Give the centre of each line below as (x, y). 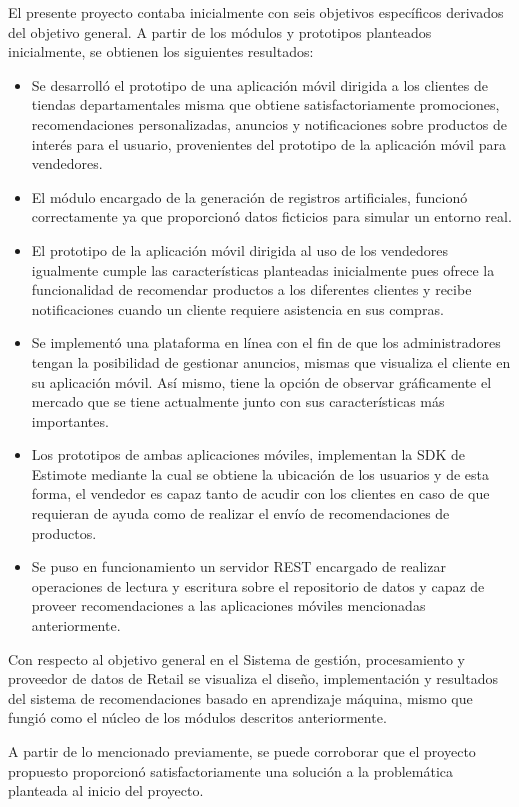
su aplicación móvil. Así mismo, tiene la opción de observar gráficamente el (261, 381)
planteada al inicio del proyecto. (106, 790)
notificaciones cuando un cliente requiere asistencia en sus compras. (237, 308)
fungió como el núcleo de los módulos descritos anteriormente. (197, 717)
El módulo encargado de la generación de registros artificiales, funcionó (249, 196)
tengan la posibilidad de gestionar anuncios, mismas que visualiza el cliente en (271, 361)
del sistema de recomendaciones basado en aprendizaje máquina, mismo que (240, 697)
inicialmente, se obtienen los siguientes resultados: (161, 51)
